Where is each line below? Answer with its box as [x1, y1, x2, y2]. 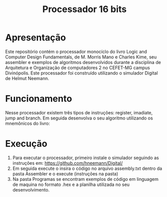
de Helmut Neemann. [5, 75, 49, 81]
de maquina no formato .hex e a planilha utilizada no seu [12, 181, 130, 187]
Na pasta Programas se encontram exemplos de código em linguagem [12, 176, 158, 182]
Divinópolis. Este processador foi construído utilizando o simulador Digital [5, 70, 158, 76]
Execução [5, 138, 48, 150]
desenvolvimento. [12, 186, 50, 192]
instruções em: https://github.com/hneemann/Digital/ [12, 160, 123, 166]
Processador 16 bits [42, 4, 127, 15]
